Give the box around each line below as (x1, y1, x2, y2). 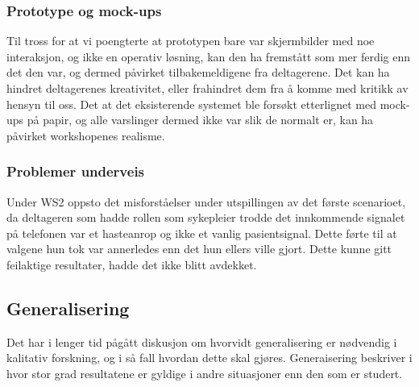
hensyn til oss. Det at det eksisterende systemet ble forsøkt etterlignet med (6, 95, 376, 112)
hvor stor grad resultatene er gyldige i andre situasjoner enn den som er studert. (6, 364, 403, 381)
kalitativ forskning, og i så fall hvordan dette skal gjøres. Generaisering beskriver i (6, 349, 413, 366)
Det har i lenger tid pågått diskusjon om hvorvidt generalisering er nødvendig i (6, 333, 397, 350)
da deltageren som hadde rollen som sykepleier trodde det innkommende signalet (6, 209, 405, 226)
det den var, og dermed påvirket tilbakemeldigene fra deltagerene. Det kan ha (6, 64, 390, 81)
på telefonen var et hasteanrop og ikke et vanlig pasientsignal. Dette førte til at (6, 224, 397, 241)
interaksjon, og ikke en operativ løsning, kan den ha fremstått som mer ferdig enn (6, 48, 411, 64)
